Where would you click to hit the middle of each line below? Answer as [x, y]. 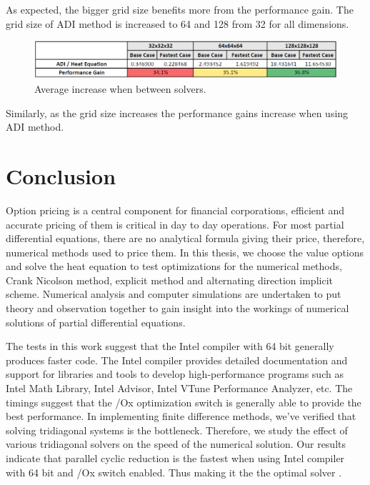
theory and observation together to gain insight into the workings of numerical [177, 308]
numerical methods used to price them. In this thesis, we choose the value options [185, 252]
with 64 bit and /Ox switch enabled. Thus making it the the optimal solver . [174, 472]
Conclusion [61, 175]
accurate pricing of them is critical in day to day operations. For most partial [175, 224]
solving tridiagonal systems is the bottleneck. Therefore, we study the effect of [177, 430]
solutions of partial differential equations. [96, 322]
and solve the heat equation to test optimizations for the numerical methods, [174, 266]
